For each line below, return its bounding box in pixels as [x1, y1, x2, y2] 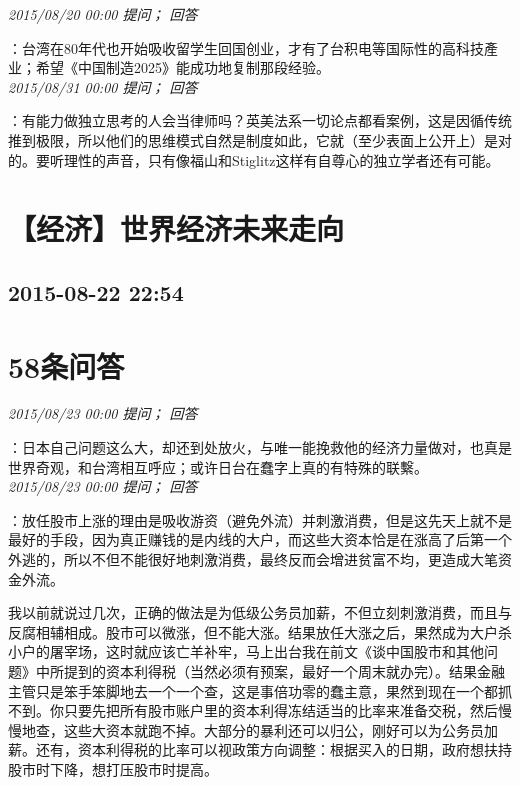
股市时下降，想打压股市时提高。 [8, 758, 218, 779]
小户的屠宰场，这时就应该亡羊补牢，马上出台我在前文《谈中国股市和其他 [8, 641, 484, 662]
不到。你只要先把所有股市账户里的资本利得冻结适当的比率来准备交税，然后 [8, 700, 498, 721]
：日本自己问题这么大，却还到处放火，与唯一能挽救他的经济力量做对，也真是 [8, 437, 512, 458]
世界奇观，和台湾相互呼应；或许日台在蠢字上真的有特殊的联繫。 [8, 456, 428, 477]
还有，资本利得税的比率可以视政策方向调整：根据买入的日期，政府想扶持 [35, 739, 512, 760]
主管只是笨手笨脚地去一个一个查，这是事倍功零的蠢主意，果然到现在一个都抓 [8, 680, 512, 701]
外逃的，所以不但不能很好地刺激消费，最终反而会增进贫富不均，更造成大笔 [8, 549, 498, 569]
